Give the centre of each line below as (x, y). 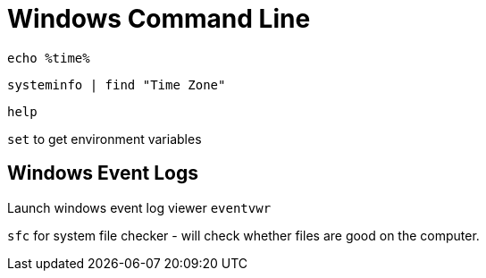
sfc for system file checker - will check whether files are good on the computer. (243, 235)
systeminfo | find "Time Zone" (117, 84)
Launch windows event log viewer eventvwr (139, 207)
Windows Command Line (159, 19)
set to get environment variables (105, 139)
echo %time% (49, 58)
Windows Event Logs (103, 173)
